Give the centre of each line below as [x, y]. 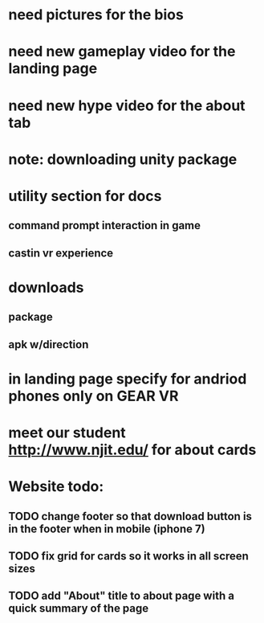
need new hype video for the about [127, 105]
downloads [46, 287]
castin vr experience [61, 253]
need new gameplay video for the [122, 52]
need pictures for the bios [96, 15]
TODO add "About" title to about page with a [122, 596]
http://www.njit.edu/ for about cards [132, 450]
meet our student [67, 433]
